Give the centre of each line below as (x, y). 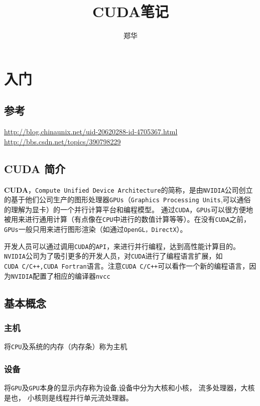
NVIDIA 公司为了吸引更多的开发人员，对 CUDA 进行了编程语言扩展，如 (113, 256)
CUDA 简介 (35, 168)
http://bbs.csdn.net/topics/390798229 (62, 141)
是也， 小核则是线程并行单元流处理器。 (69, 397)
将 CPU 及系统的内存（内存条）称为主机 (66, 346)
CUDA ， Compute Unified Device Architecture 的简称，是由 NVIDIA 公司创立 (128, 189)
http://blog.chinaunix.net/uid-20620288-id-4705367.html (91, 132)
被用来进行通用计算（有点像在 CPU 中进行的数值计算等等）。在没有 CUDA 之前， (127, 219)
